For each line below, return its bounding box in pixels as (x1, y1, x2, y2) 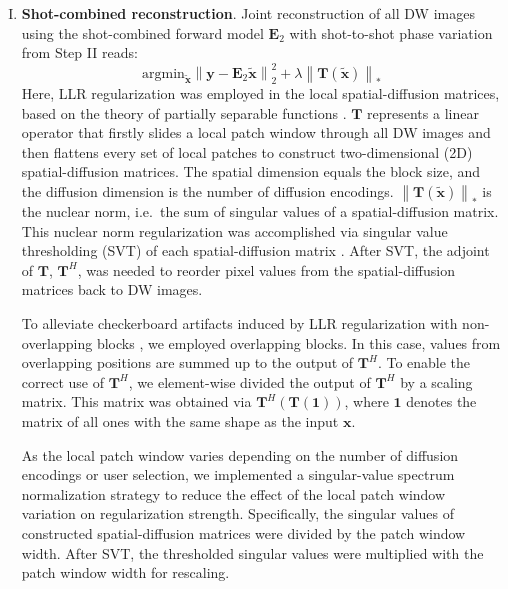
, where (344, 391, 389, 412)
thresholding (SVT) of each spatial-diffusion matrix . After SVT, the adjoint (21, 240, 490, 261)
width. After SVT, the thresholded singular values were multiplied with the (21, 542, 484, 563)
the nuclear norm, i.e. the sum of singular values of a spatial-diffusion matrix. (21, 201, 499, 222)
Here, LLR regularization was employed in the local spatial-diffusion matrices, (21, 83, 500, 104)
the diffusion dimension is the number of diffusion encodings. (21, 181, 394, 202)
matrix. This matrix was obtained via (21, 391, 252, 412)
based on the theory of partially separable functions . (21, 102, 347, 123)
